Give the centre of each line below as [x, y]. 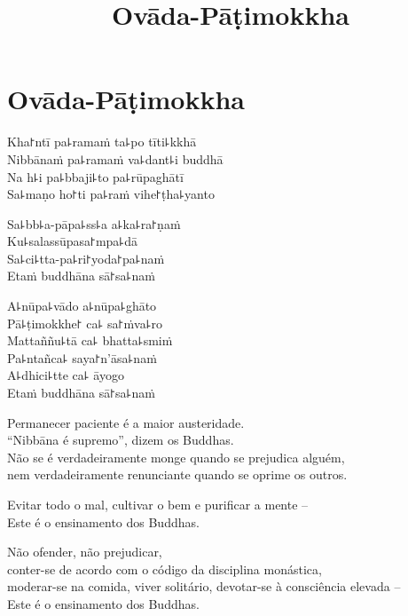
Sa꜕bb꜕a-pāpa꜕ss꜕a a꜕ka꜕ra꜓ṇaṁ [94, 223]
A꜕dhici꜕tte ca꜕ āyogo [66, 375]
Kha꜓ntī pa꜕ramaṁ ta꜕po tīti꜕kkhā [102, 142]
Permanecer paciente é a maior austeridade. [126, 422]
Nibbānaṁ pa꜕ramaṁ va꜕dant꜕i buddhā [115, 158]
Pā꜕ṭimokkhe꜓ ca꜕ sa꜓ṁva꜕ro [85, 323]
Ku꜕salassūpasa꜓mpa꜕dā [72, 241]
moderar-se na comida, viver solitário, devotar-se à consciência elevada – [204, 586]
